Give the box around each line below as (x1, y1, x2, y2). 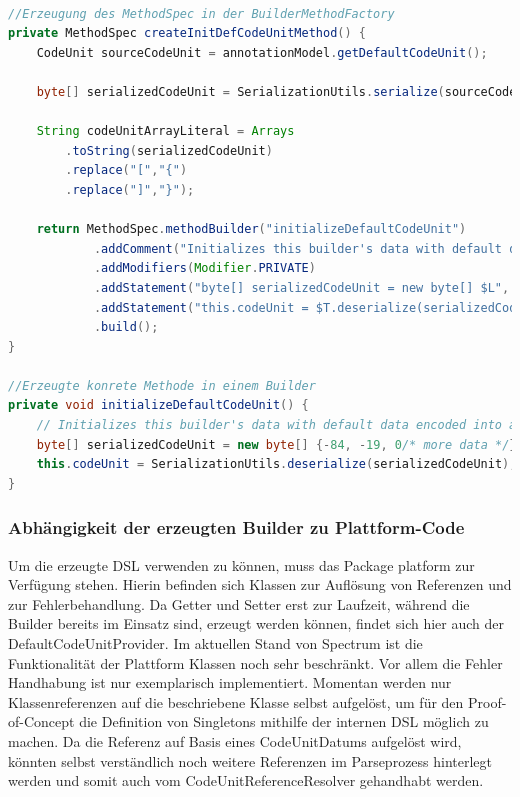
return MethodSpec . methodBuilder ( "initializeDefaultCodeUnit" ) (36, 222, 467, 237)
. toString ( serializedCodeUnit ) (65, 143, 273, 158)
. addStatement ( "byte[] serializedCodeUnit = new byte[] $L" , (93, 280, 510, 295)
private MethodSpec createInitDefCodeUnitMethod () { (8, 26, 366, 41)
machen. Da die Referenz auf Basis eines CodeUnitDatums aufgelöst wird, (8, 731, 462, 751)
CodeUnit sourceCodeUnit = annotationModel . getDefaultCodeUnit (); (36, 45, 488, 60)
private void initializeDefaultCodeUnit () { (8, 398, 309, 413)
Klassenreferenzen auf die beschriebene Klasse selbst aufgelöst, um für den (8, 691, 464, 712)
